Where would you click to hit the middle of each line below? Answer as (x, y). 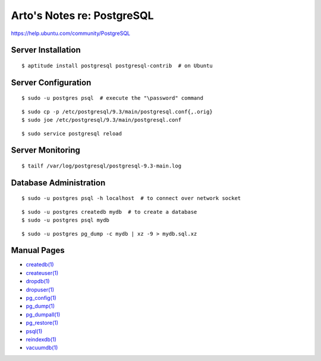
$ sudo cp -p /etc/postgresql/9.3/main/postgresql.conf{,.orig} (117, 112)
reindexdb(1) (41, 339)
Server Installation (46, 50)
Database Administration (58, 183)
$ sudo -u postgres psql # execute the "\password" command (112, 98)
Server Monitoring (45, 151)
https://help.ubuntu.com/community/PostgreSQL (71, 33)
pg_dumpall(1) (43, 314)
